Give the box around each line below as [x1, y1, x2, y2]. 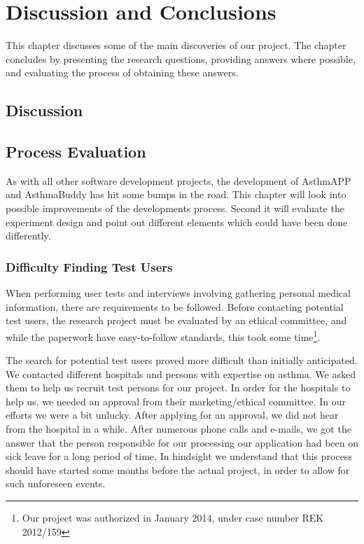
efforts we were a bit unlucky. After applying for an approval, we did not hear [6, 407, 339, 422]
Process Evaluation [6, 141, 146, 162]
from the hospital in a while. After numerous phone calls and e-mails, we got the [6, 421, 351, 436]
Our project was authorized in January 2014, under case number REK [22, 510, 324, 525]
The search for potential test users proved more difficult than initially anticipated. [6, 353, 358, 368]
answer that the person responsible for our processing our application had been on [6, 435, 358, 449]
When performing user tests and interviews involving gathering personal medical [6, 286, 351, 300]
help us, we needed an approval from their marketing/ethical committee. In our [6, 393, 346, 408]
